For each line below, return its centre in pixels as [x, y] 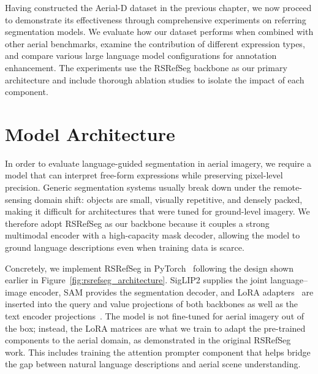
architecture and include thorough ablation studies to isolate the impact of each [155, 79]
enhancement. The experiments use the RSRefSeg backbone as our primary [146, 67]
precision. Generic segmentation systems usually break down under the [138, 187]
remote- [288, 187]
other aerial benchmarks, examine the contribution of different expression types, [155, 43]
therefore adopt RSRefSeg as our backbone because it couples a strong [137, 223]
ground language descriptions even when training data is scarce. [125, 247]
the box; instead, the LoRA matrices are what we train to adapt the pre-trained [155, 328]
